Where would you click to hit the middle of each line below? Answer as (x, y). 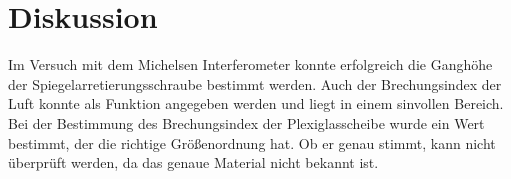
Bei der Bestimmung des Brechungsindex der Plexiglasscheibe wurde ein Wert (246, 122)
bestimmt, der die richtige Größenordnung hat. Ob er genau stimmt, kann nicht (252, 142)
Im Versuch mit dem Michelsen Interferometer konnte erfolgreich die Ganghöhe (250, 64)
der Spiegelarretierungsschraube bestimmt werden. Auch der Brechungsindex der (255, 83)
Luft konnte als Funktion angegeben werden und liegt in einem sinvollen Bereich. (256, 103)
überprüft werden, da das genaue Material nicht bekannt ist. (193, 162)
